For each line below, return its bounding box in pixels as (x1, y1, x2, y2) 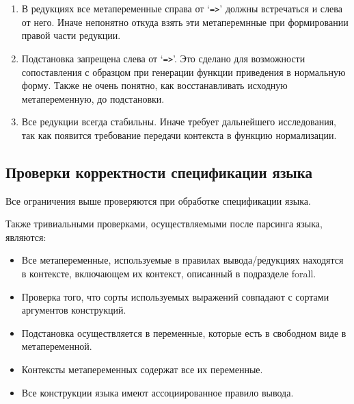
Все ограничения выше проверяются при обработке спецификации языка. (5, 193, 311, 207)
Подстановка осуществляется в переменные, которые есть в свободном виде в (21, 325, 346, 340)
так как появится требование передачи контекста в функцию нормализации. (21, 127, 337, 142)
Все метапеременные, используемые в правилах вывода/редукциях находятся (21, 253, 344, 267)
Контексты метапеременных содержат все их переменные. (21, 362, 263, 377)
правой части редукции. (21, 28, 121, 42)
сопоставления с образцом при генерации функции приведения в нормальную (21, 64, 346, 79)
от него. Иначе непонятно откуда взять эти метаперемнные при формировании (21, 14, 349, 29)
